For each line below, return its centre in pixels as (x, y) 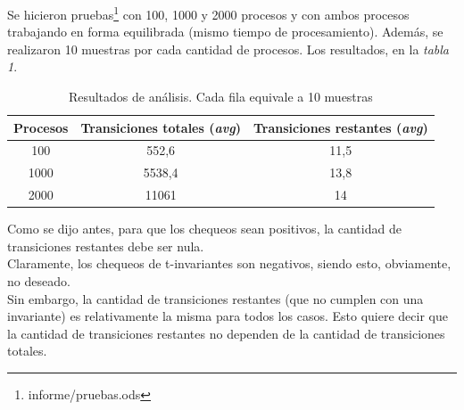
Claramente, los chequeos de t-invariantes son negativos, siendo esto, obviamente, (229, 263)
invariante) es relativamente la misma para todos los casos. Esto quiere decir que (228, 316)
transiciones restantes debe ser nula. (106, 246)
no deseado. (39, 281)
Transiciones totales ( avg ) (161, 127)
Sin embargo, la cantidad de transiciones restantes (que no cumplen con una (215, 298)
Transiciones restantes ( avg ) (340, 127)
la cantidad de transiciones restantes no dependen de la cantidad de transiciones (226, 333)
